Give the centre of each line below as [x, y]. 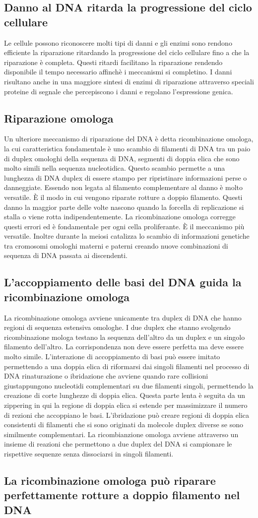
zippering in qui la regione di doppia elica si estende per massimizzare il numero [126, 405]
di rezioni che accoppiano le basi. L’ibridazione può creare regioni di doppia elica [127, 415]
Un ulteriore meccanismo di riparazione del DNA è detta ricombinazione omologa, [129, 139]
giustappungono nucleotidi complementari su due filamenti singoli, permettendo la [129, 385]
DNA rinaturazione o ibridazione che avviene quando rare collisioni [106, 376]
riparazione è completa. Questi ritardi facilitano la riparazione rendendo [113, 62]
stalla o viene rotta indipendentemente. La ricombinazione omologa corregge [120, 217]
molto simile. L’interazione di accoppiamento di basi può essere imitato [112, 356]
